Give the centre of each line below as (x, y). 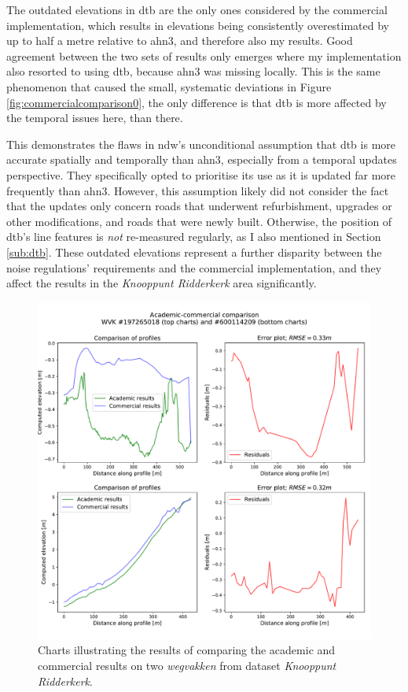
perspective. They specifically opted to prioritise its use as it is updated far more (201, 174)
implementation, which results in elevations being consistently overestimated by (198, 25)
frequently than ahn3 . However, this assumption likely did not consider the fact (198, 190)
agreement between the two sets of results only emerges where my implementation (204, 56)
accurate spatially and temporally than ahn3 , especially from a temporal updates (202, 159)
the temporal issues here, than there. (95, 118)
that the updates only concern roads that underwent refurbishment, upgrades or (199, 206)
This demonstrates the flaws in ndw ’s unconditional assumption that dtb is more (201, 144)
